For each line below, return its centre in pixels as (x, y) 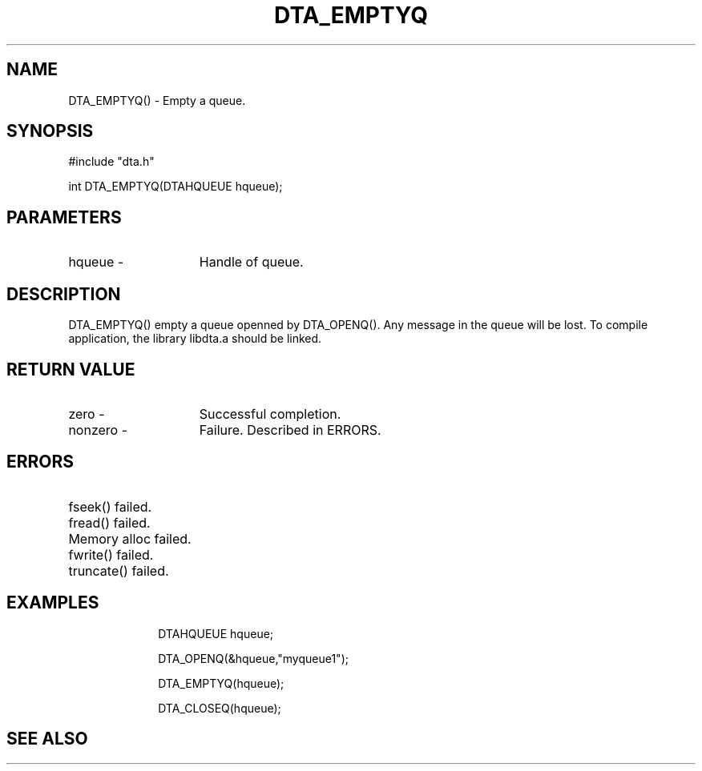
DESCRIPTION (64, 294)
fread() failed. (109, 522)
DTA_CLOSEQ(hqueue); (220, 708)
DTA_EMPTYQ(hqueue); (221, 683)
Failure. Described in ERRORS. (290, 430)
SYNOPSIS (50, 131)
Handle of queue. (251, 262)
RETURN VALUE (71, 369)
